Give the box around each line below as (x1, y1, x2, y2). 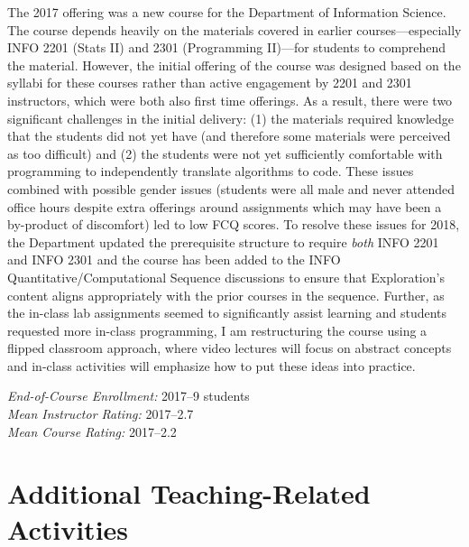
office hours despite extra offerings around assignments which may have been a (7, 197, 442, 216)
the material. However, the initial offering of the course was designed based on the (7, 55, 461, 74)
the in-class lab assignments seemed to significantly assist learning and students (7, 303, 447, 322)
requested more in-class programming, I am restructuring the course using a (7, 320, 428, 339)
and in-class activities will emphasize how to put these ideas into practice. (7, 356, 416, 375)
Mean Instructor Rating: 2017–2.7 (7, 404, 194, 423)
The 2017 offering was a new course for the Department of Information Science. (7, 3, 446, 21)
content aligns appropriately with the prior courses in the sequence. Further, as (7, 285, 445, 304)
